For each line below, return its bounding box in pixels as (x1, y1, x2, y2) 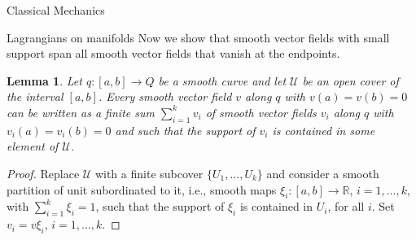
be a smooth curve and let (158, 72, 287, 89)
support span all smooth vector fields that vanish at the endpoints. (7, 45, 340, 62)
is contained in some (272, 121, 375, 138)
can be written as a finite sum (7, 103, 155, 120)
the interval (7, 88, 63, 105)
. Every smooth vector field (98, 88, 232, 105)
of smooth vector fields (205, 103, 317, 120)
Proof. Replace (7, 164, 80, 181)
